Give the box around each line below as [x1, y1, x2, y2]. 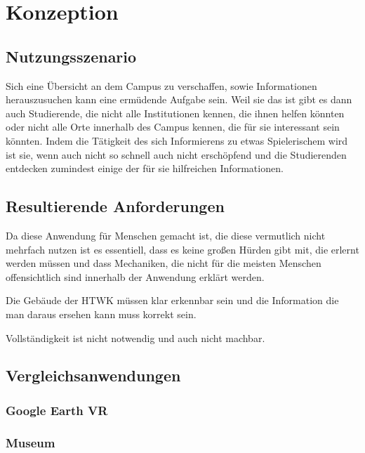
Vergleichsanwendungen [6, 365, 181, 386]
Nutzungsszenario [6, 45, 137, 67]
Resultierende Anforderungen [6, 195, 225, 217]
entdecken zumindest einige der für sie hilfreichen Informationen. [6, 161, 284, 176]
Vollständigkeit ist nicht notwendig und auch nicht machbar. [6, 330, 265, 345]
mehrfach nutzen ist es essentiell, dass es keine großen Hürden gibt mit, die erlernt [6, 242, 359, 256]
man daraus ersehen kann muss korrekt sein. [6, 306, 197, 321]
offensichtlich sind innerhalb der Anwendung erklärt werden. [6, 269, 265, 284]
